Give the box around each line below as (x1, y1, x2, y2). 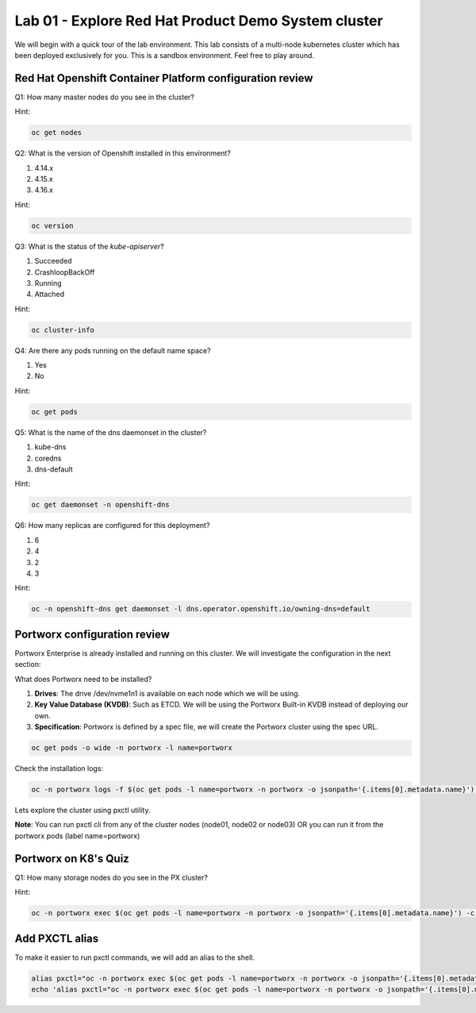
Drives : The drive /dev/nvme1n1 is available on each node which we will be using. (34, 688, 301, 698)
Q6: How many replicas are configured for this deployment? (14, 521, 210, 530)
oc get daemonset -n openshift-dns (31, 500, 170, 510)
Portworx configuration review (14, 627, 171, 641)
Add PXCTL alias (14, 931, 99, 945)
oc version (31, 221, 74, 230)
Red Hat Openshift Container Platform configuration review (14, 71, 313, 85)
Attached (34, 290, 65, 299)
